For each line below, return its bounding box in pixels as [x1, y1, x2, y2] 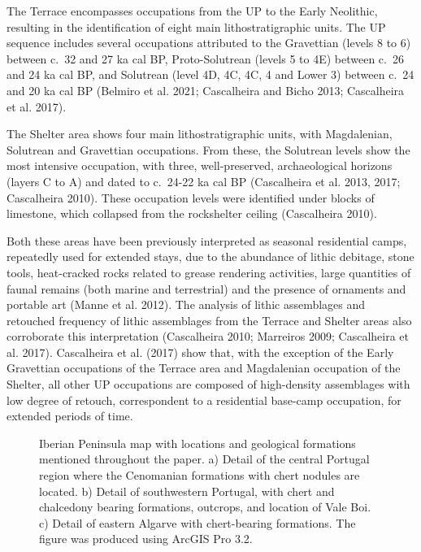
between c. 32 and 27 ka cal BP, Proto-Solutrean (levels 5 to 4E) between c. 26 [7, 50, 404, 67]
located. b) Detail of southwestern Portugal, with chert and [39, 482, 335, 499]
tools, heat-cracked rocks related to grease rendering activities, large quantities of [7, 263, 411, 280]
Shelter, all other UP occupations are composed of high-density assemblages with [7, 376, 410, 393]
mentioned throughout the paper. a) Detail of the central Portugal [39, 450, 370, 467]
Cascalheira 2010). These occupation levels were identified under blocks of [7, 189, 375, 206]
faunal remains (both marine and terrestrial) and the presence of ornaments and [7, 280, 406, 297]
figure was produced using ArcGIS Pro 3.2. [39, 530, 253, 547]
